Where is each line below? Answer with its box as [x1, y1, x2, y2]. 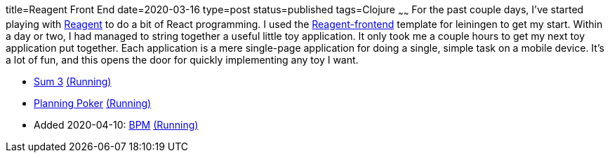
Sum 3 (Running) [34, 75, 112, 87]
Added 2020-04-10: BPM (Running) [34, 118, 199, 131]
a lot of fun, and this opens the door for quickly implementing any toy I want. [6, 53, 359, 66]
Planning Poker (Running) [34, 96, 152, 109]
